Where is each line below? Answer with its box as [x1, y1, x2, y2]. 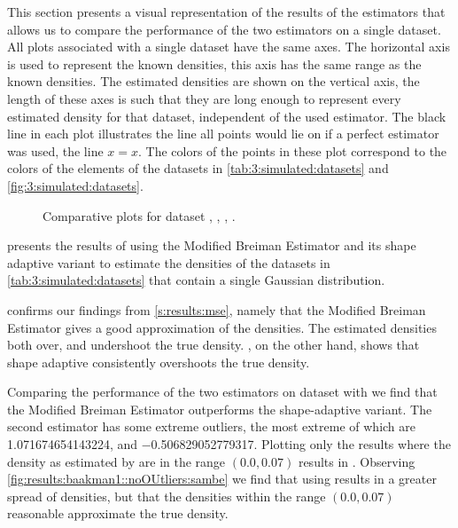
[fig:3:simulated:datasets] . [7, 176, 144, 194]
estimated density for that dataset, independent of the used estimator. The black [7, 106, 446, 125]
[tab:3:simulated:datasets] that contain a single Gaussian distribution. [7, 271, 385, 289]
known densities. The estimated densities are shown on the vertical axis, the [7, 72, 420, 91]
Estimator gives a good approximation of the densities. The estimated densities [7, 318, 437, 336]
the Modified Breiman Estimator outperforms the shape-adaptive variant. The [7, 399, 432, 418]
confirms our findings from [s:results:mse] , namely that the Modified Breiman [7, 300, 426, 319]
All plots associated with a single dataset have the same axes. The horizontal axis [7, 37, 450, 56]
